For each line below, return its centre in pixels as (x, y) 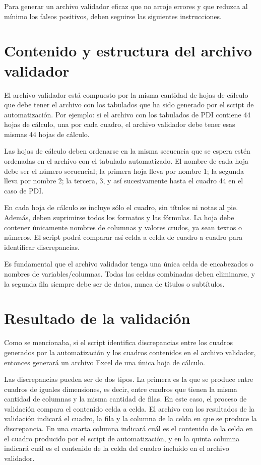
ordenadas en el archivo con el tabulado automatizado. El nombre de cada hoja (126, 161)
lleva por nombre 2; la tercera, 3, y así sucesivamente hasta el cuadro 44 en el (124, 181)
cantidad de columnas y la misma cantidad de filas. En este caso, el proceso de (125, 399)
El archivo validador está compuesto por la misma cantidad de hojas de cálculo (126, 94)
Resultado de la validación (97, 318)
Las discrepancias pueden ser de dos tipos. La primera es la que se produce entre (129, 379)
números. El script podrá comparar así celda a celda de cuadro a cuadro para (123, 237)
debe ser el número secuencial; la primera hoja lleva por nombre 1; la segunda (124, 171)
